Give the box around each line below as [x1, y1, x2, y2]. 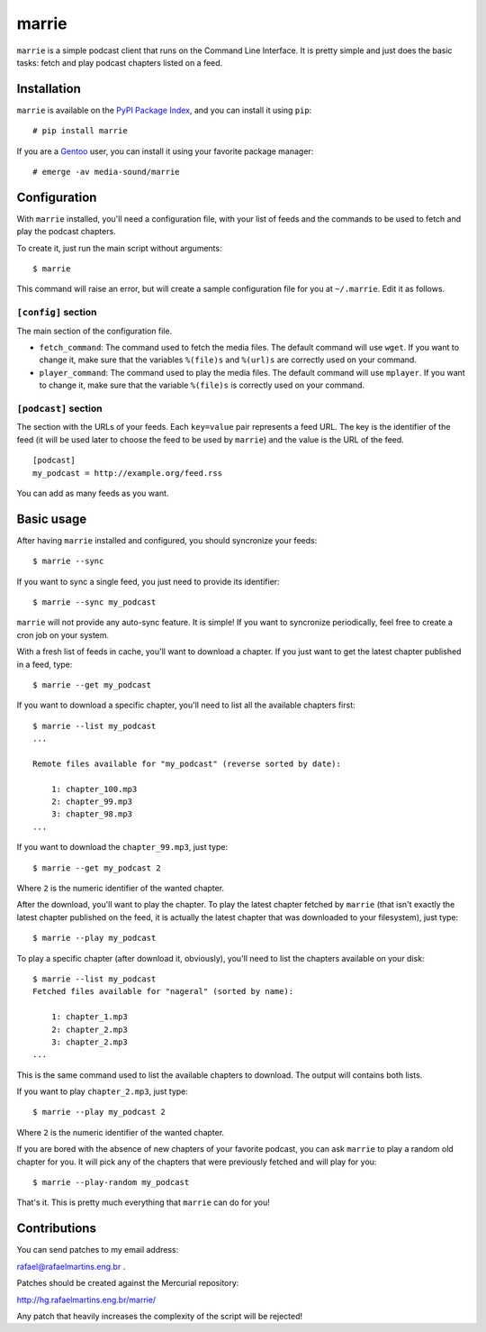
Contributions [16, 1221, 96, 1236]
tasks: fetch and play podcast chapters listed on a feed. [16, 57, 223, 68]
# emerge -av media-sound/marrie [32, 167, 180, 178]
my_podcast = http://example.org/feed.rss [32, 468, 223, 478]
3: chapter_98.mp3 [50, 809, 133, 819]
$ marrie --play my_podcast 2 [32, 1107, 166, 1118]
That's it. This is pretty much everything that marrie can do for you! [16, 1197, 270, 1208]
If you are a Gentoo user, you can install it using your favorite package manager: [16, 145, 314, 157]
